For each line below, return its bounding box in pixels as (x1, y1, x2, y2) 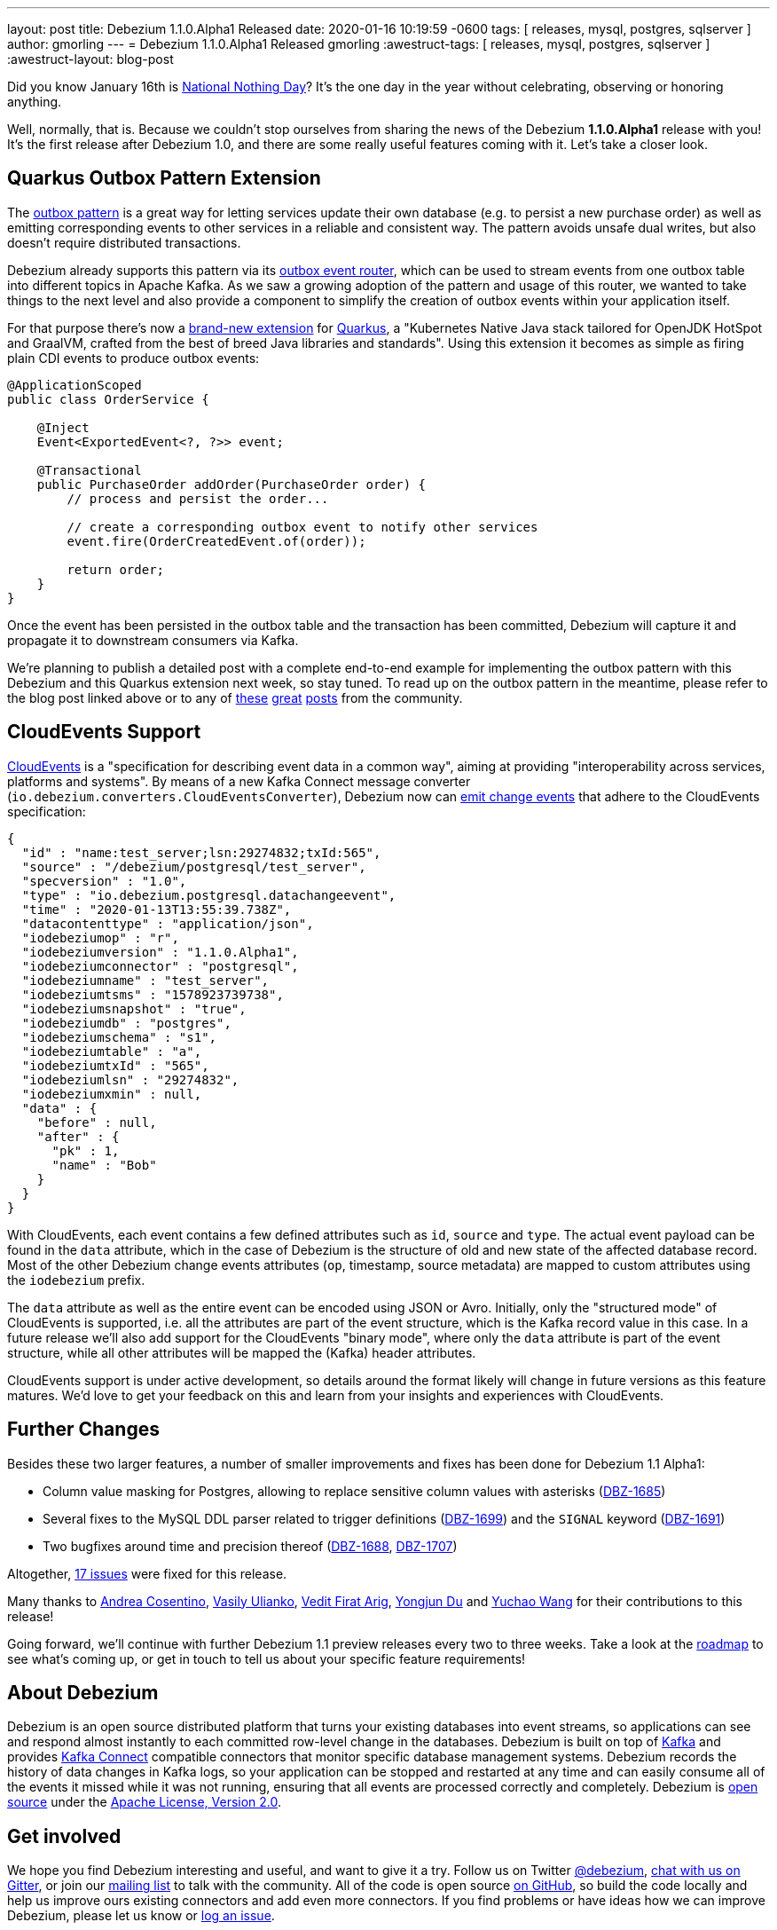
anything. (7, 94, 62, 109)
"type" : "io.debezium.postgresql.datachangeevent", (21, 887, 396, 902)
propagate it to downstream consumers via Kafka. (7, 632, 299, 648)
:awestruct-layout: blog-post (7, 51, 174, 67)
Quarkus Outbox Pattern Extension (7, 167, 321, 190)
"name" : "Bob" (51, 1157, 157, 1172)
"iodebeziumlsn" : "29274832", (21, 1072, 239, 1087)
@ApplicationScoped (7, 377, 142, 392)
